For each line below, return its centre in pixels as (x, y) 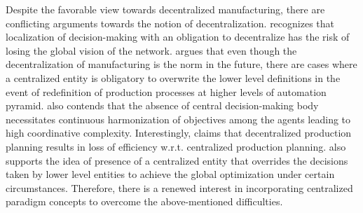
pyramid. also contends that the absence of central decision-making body (162, 105)
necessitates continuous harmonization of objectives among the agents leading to (178, 119)
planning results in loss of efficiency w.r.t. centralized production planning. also (176, 146)
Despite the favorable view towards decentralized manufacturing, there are (165, 9)
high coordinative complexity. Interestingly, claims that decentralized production (179, 133)
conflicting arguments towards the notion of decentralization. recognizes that (170, 23)
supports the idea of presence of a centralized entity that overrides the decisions (177, 160)
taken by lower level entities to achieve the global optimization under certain (170, 174)
